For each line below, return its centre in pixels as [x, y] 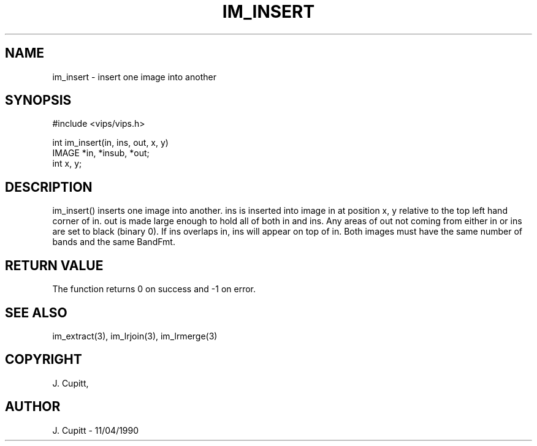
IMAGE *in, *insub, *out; [101, 153]
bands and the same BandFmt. [114, 242]
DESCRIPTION [49, 187]
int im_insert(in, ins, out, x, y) [110, 143]
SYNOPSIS [38, 100]
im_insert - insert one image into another [134, 77]
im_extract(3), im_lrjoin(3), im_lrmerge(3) [135, 336]
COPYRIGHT [44, 360]
